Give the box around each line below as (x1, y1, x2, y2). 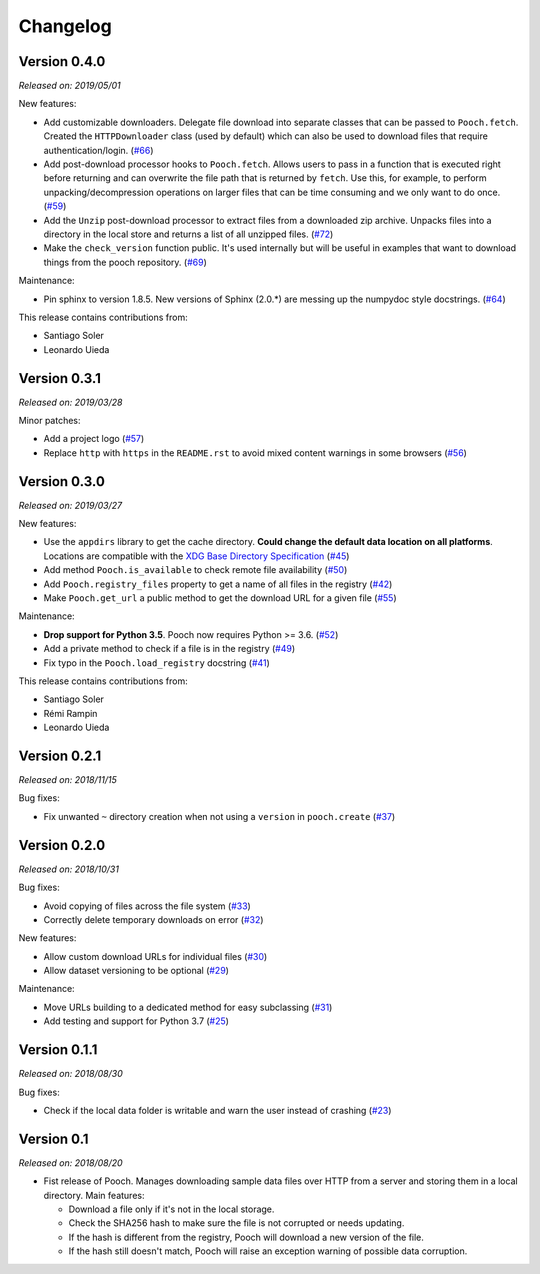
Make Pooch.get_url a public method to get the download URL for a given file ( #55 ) (43, 592, 397, 604)
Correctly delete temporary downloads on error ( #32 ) (43, 913, 264, 925)
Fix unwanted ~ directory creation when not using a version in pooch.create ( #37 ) (43, 810, 396, 822)
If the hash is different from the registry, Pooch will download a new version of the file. (68, 1231, 425, 1243)
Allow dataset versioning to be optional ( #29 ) (43, 965, 230, 977)
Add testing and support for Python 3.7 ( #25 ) (43, 1015, 230, 1027)
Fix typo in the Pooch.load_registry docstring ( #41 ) (43, 656, 270, 669)
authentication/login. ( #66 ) (43, 144, 154, 156)
